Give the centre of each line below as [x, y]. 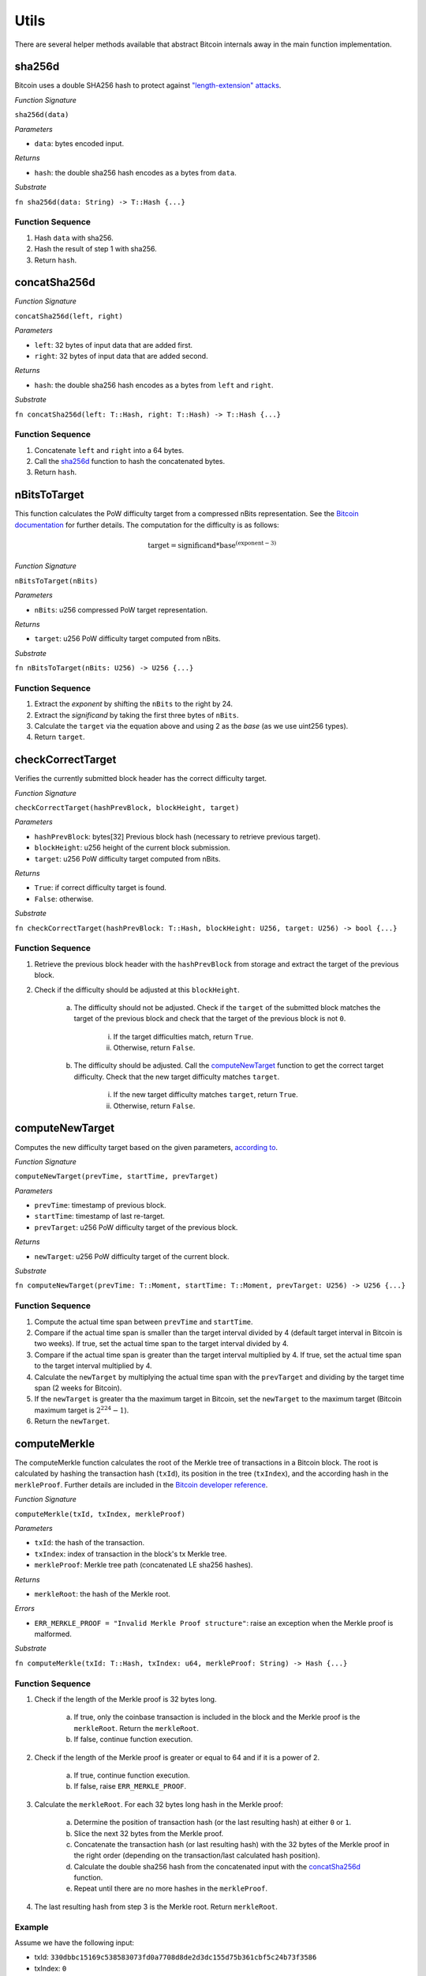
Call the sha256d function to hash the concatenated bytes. [130, 462]
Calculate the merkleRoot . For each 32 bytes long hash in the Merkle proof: [159, 1804]
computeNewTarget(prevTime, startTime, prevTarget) [117, 1177]
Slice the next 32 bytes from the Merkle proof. [149, 1833]
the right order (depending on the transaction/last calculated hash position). [197, 1855]
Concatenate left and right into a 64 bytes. [109, 450]
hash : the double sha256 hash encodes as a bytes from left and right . [154, 385]
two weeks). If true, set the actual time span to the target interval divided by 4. [162, 1344]
